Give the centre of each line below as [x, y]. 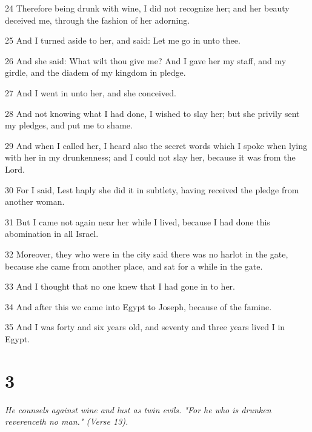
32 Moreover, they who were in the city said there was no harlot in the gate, [147, 254]
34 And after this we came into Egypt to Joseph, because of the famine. [138, 306]
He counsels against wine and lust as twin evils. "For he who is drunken [138, 409]
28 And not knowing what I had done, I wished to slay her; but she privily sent [152, 113]
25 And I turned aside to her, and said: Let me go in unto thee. [123, 40]
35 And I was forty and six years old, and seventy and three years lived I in [145, 327]
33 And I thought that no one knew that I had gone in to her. [120, 286]
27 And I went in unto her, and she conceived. [91, 92]
